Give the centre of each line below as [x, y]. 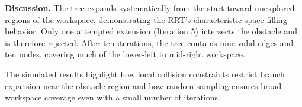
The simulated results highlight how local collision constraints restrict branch [145, 74]
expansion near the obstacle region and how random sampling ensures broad [143, 85]
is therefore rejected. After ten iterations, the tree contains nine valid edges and [149, 42]
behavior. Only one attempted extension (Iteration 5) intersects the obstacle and [151, 31]
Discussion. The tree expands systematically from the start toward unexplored [150, 8]
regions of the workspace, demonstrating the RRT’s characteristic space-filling [146, 19]
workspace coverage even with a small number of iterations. [113, 97]
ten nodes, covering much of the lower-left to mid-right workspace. [125, 54]
